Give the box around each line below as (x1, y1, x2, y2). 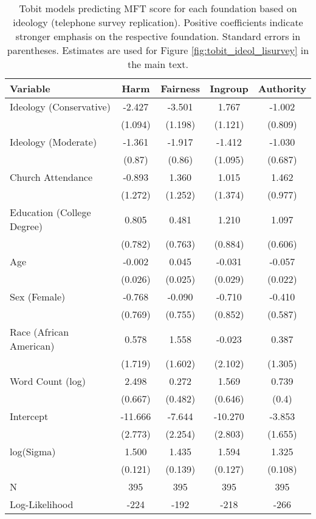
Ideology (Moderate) (10, 135, 97, 149)
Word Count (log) (10, 374, 86, 388)
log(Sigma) (10, 444, 56, 458)
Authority (258, 81, 306, 95)
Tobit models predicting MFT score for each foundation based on (19, 1, 297, 15)
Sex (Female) (10, 290, 66, 304)
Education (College (10, 205, 91, 219)
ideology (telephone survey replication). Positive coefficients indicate (13, 15, 303, 29)
